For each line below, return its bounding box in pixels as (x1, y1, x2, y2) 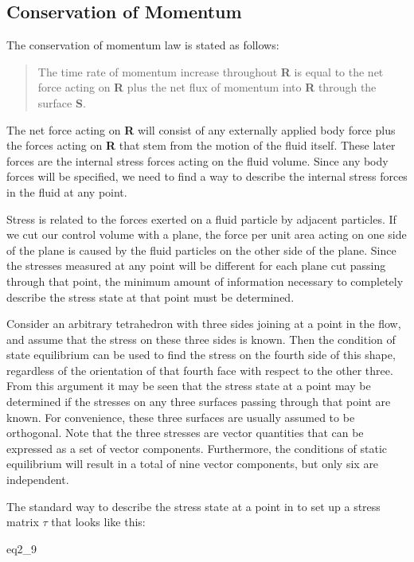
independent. (6, 471, 69, 488)
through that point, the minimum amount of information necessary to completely (6, 272, 404, 289)
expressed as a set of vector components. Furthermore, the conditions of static (6, 439, 388, 456)
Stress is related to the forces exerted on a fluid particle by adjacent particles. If (6, 210, 396, 227)
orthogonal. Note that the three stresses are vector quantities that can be (6, 424, 364, 441)
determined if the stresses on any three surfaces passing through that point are (6, 393, 391, 410)
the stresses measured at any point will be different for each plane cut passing (6, 257, 386, 274)
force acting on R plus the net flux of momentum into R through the (37, 79, 377, 96)
